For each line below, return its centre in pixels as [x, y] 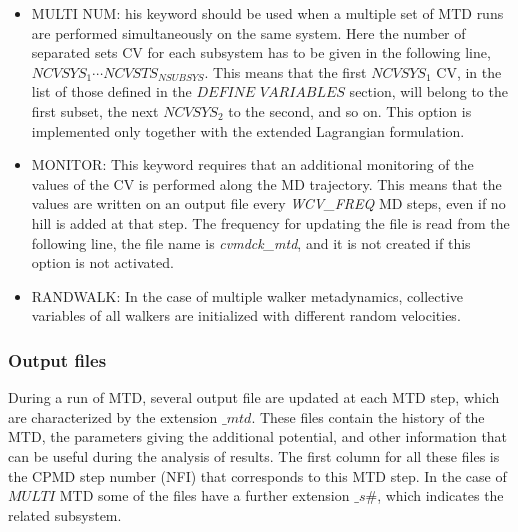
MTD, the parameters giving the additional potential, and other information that [258, 436]
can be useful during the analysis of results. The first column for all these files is [254, 455]
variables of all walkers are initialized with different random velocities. [246, 315]
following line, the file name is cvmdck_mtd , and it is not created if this [251, 242]
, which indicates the [440, 495]
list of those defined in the [111, 91]
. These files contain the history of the [368, 416]
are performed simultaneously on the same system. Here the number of [248, 32]
